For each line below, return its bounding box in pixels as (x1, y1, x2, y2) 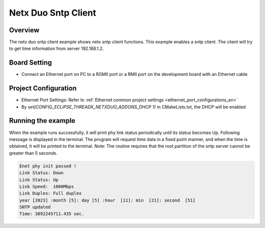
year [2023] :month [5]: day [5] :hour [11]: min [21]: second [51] (19, 197, 196, 203)
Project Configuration (9, 84, 77, 92)
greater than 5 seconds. (9, 150, 57, 156)
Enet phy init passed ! (19, 163, 77, 169)
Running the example (9, 116, 76, 125)
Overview (9, 26, 40, 34)
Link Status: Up (19, 177, 59, 182)
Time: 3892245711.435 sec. (19, 211, 84, 217)
